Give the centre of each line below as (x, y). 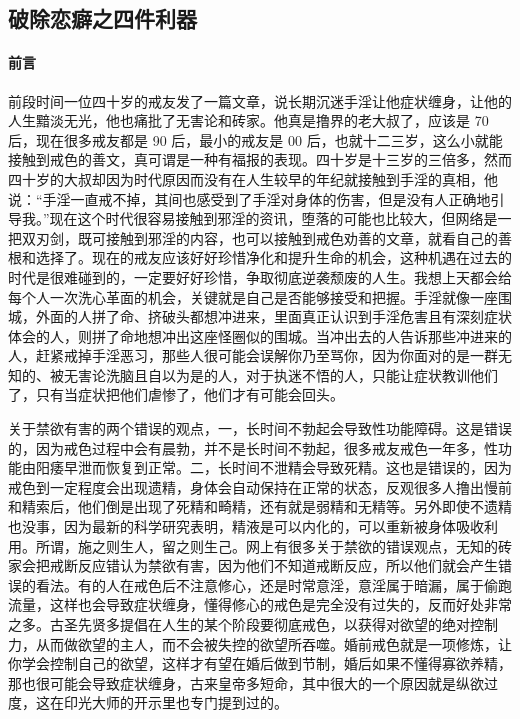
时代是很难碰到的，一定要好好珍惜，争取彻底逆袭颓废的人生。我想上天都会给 (260, 276)
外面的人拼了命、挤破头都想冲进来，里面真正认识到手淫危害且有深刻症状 (273, 316)
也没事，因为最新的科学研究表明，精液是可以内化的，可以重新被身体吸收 (246, 526)
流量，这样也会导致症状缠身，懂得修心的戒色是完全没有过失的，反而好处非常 (260, 604)
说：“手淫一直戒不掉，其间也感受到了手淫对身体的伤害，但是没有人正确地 (249, 198)
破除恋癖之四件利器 (102, 18)
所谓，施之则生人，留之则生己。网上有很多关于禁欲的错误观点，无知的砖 (273, 545)
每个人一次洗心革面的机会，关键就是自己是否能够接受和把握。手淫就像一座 (253, 296)
